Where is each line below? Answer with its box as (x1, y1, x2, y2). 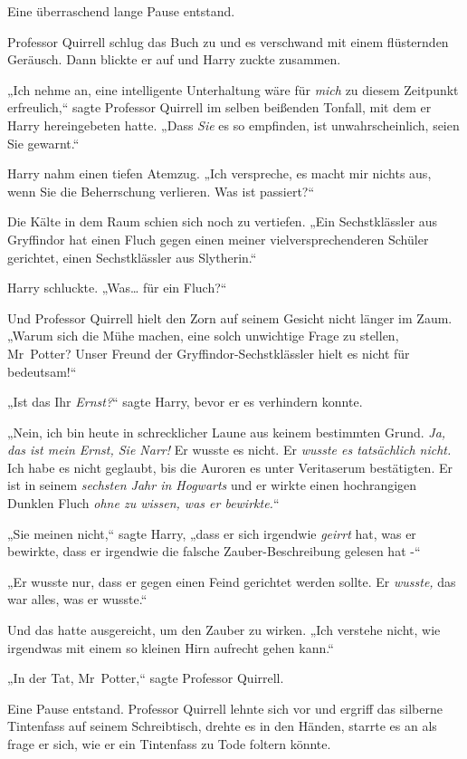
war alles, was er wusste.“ (7, 590, 148, 609)
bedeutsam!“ (7, 361, 77, 380)
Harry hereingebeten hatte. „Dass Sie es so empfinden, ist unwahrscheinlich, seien (7, 115, 460, 134)
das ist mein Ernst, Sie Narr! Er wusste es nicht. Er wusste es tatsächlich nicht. (7, 440, 452, 459)
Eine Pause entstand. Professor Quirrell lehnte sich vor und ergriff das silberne (7, 698, 443, 717)
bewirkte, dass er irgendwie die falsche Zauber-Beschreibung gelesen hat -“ (7, 542, 421, 561)
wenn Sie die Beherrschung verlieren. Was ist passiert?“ (7, 181, 315, 200)
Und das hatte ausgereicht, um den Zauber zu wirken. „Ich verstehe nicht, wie (7, 620, 441, 639)
